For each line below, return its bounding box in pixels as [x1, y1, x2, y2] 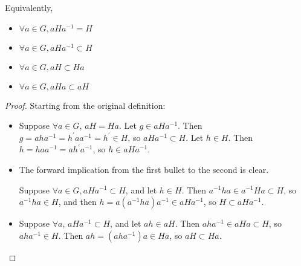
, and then [58, 195, 97, 208]
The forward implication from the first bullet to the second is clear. [19, 163, 269, 175]
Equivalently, [5, 1, 53, 13]
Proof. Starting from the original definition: [5, 99, 166, 111]
